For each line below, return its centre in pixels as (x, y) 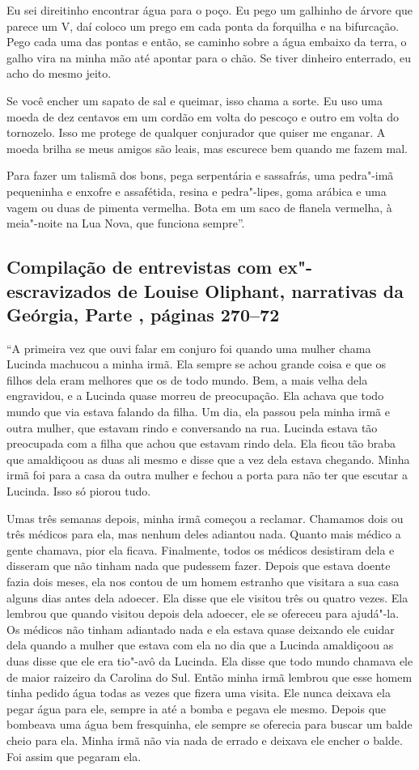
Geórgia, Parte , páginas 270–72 (143, 314)
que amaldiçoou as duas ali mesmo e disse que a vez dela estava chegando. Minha (208, 459)
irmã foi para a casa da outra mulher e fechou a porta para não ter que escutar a (207, 475)
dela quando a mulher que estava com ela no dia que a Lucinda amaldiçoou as (200, 645)
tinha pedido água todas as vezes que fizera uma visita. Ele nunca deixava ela (199, 693)
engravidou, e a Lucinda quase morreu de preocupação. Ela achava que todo (195, 396)
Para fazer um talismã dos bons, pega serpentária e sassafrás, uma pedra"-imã (200, 175)
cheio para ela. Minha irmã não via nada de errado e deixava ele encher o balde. (205, 740)
